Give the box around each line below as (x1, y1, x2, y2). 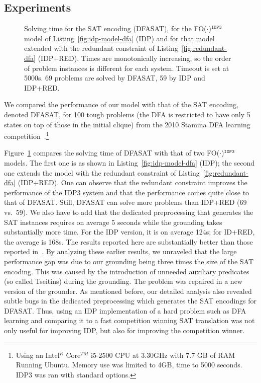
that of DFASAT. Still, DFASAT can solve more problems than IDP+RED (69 (4, 197, 247, 207)
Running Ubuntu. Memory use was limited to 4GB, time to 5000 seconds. (16, 359, 242, 370)
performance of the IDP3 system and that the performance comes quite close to (4, 187, 249, 197)
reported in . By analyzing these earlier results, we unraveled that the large (4, 246, 237, 257)
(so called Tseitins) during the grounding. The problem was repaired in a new (4, 276, 242, 286)
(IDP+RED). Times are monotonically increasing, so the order (38, 52, 231, 63)
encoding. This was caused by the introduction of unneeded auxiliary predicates (4, 266, 249, 276)
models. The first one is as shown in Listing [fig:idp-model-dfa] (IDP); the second (4, 157, 254, 168)
